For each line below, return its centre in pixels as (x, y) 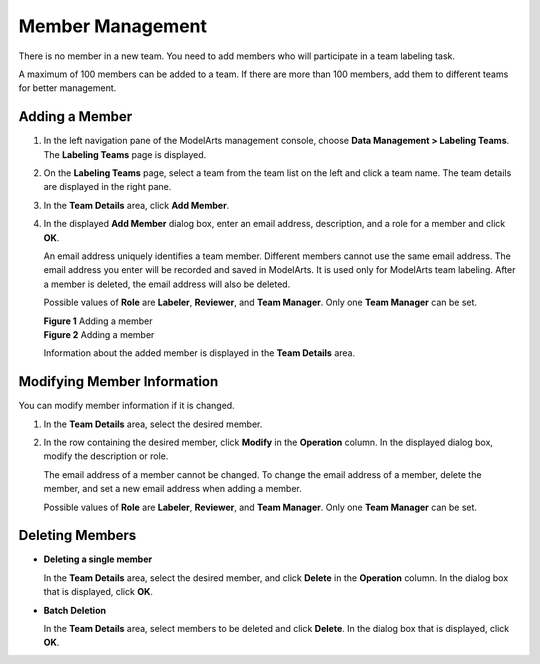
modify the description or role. (106, 456)
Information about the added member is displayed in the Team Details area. (199, 353)
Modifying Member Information (118, 381)
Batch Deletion (75, 610)
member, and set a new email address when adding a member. (172, 489)
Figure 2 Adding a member (99, 334)
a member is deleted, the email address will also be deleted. (167, 284)
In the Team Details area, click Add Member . (136, 205)
